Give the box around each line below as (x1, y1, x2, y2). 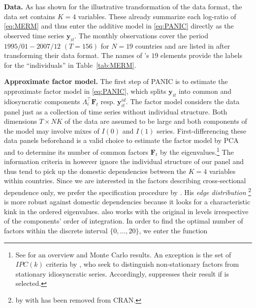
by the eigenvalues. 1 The (160, 145, 234, 157)
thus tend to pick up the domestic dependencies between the (4, 166, 187, 176)
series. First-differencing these (157, 125, 247, 136)
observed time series (4, 30, 64, 40)
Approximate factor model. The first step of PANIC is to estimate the (4, 76, 228, 86)
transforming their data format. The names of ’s (4, 50, 149, 60)
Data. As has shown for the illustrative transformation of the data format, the (4, 1, 242, 11)
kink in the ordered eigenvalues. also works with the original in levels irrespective (4, 206, 249, 216)
